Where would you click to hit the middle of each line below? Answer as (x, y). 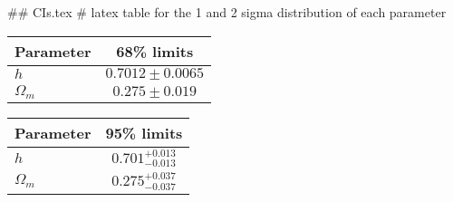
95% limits (144, 132)
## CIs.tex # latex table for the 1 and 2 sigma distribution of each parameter (227, 12)
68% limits (155, 51)
